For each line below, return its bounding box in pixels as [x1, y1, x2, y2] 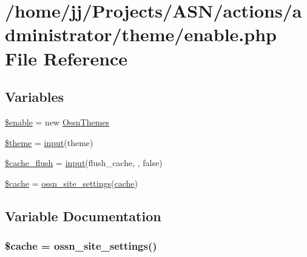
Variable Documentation [5, 206, 161, 225]
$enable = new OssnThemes [5, 115, 110, 128]
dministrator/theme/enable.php [5, 22, 277, 47]
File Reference [5, 45, 128, 70]
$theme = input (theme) [5, 136, 93, 149]
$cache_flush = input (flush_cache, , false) [5, 156, 163, 169]
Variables [5, 87, 64, 106]
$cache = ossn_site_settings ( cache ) [5, 176, 138, 189]
